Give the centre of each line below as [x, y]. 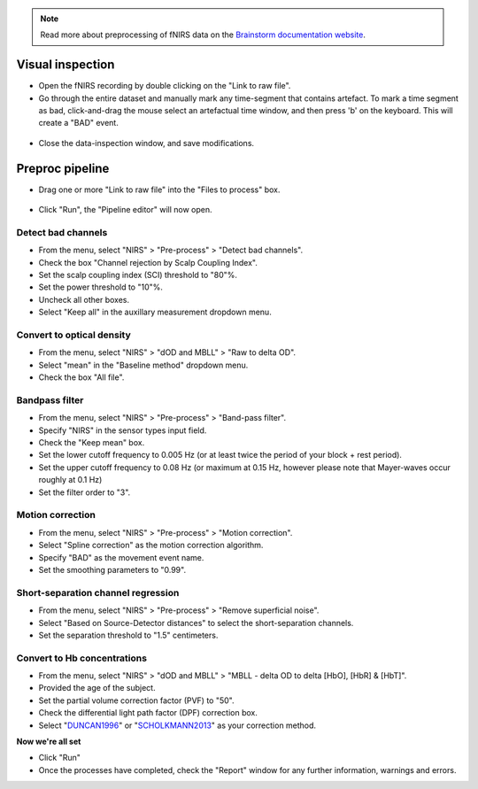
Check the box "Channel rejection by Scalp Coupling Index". [148, 262]
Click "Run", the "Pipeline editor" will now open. [125, 210]
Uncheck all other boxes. [84, 299]
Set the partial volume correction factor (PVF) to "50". [136, 700]
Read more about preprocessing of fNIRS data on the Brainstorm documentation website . [203, 35]
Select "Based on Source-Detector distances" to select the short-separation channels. [196, 623]
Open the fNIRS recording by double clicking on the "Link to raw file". [165, 86]
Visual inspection [66, 65]
